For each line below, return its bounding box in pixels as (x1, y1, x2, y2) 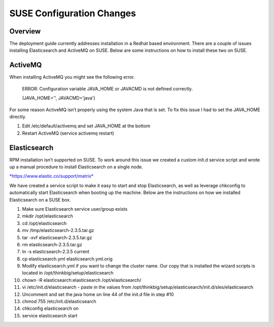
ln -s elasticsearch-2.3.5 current (22, 249, 90, 255)
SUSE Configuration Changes (9, 8, 136, 19)
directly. (9, 113, 26, 119)
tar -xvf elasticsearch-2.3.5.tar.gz (22, 234, 92, 241)
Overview (9, 27, 41, 36)
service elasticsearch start (22, 312, 78, 318)
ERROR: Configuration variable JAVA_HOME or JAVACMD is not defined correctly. (22, 85, 193, 91)
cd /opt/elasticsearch (22, 220, 67, 226)
